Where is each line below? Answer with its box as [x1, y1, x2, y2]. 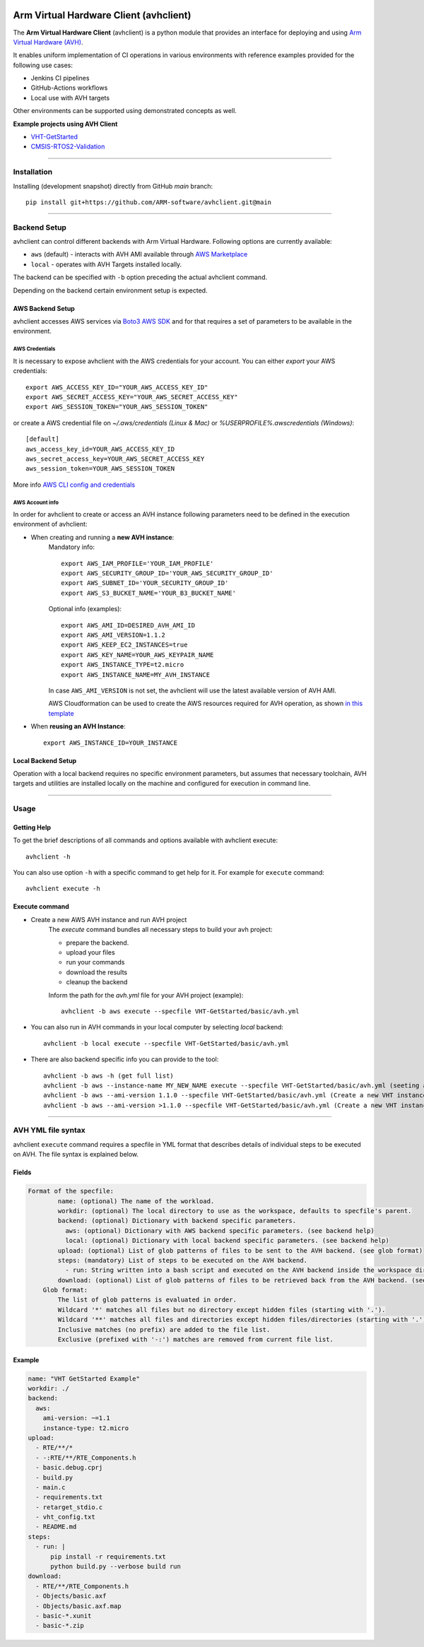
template [48, 709, 74, 717]
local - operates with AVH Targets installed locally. [30, 260, 182, 268]
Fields [13, 1168, 32, 1176]
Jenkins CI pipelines [30, 74, 90, 83]
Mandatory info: [48, 543, 95, 551]
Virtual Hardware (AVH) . [13, 37, 83, 46]
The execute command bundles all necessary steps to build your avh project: [48, 926, 273, 934]
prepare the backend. [66, 938, 129, 947]
